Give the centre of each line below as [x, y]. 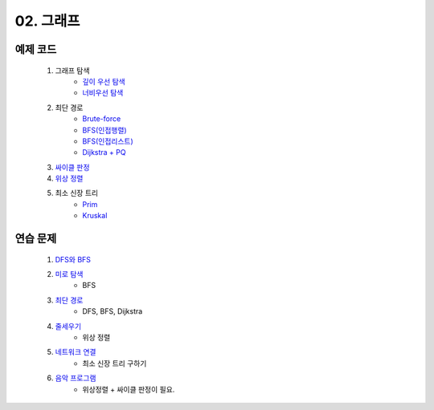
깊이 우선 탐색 [104, 81]
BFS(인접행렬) [105, 130]
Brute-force [102, 119]
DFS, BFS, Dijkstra [113, 311]
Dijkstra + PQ [104, 152]
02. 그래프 [47, 21]
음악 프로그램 [76, 378]
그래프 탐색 [72, 70]
